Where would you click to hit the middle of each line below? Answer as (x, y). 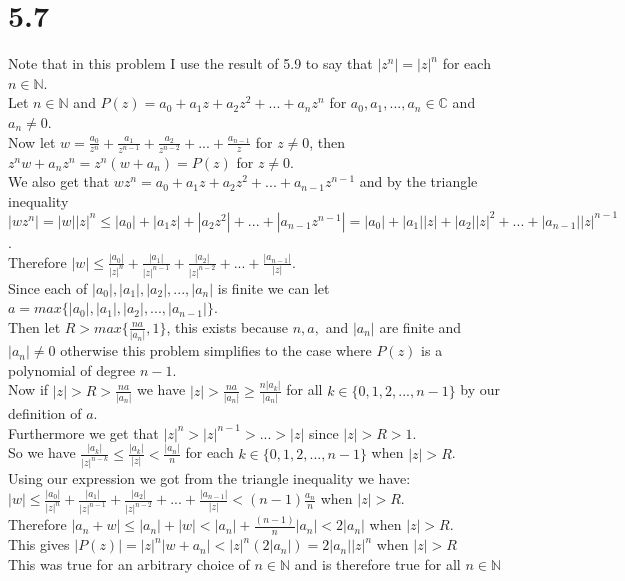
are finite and (420, 326)
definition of (45, 413)
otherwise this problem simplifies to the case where (216, 350)
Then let (34, 326)
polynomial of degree (72, 369)
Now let (32, 141)
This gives (39, 544)
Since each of (48, 287)
